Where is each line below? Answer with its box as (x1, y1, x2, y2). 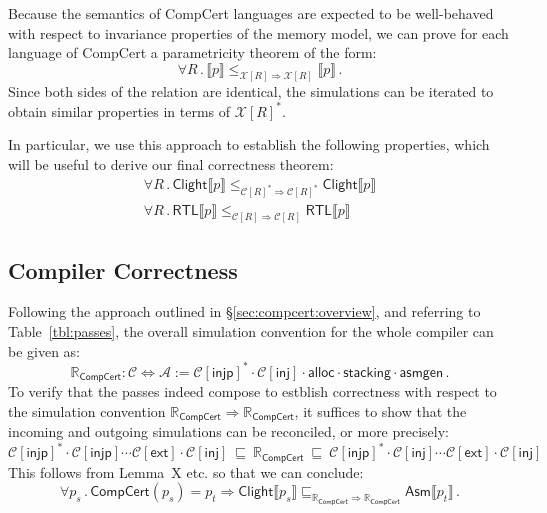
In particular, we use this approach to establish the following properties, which (8, 134, 490, 155)
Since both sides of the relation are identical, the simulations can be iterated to (8, 80, 494, 101)
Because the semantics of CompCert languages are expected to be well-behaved (8, 3, 494, 23)
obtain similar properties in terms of (8, 100, 231, 121)
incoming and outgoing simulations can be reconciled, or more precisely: (8, 421, 449, 442)
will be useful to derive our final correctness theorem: (8, 153, 334, 174)
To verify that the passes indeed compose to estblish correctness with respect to (8, 381, 497, 402)
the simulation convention (8, 400, 166, 421)
